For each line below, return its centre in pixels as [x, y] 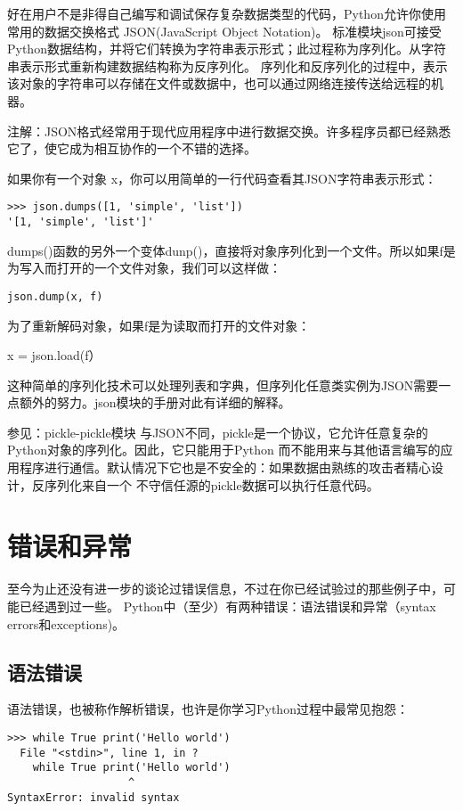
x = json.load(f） [54, 355]
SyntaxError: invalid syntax [93, 797]
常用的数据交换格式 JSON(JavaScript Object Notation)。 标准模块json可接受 [224, 31]
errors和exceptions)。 [66, 623]
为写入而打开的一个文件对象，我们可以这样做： [144, 268]
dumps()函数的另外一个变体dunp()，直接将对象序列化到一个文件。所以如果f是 [231, 250]
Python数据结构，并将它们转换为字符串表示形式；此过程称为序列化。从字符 [227, 49]
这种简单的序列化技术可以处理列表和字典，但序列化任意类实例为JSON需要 [223, 385]
